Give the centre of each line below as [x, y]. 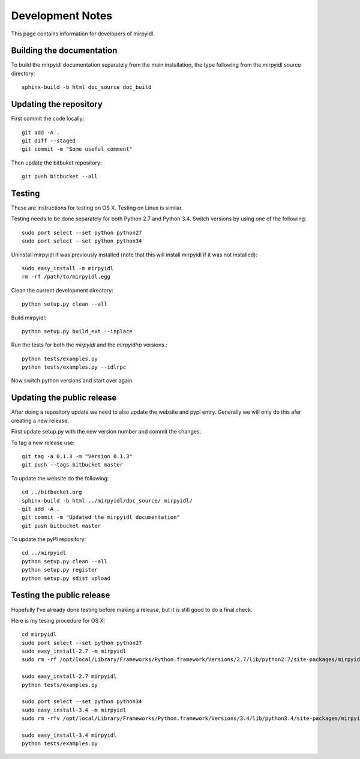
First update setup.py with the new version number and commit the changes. [106, 432]
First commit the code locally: [48, 119]
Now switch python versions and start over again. [73, 381]
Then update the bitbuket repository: [56, 163]
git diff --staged [49, 141]
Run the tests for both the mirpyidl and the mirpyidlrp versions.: [89, 345]
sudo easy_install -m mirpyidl [68, 268]
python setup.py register [60, 570]
